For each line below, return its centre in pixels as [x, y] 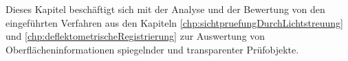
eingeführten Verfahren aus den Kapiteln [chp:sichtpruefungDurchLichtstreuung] [174, 22]
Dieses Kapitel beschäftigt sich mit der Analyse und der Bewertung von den [165, 9]
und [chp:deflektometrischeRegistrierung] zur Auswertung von [135, 36]
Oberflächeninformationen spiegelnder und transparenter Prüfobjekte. [152, 49]
